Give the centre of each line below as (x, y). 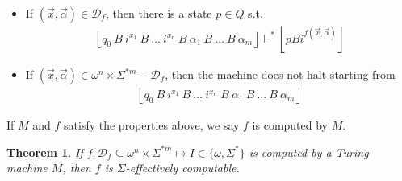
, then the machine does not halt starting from (280, 74)
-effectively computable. (182, 168)
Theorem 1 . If (45, 152)
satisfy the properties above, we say (152, 125)
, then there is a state (159, 13)
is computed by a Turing (309, 152)
